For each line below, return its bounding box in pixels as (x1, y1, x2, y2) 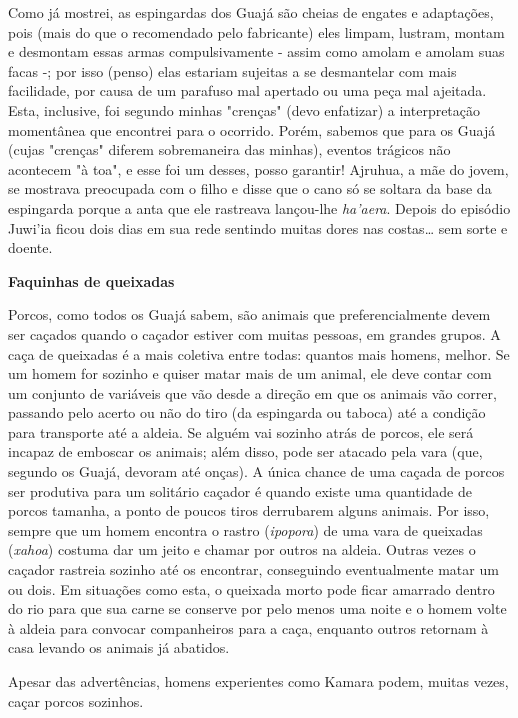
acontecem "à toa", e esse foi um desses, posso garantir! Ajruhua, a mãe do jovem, (8, 158, 509, 179)
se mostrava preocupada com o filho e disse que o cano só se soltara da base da (8, 178, 492, 199)
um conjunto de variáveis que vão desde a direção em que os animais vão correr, (8, 382, 497, 403)
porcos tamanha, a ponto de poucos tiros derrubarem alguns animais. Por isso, (8, 500, 490, 521)
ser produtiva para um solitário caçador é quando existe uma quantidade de (8, 480, 473, 501)
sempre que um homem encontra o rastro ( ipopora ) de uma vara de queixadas (8, 519, 483, 540)
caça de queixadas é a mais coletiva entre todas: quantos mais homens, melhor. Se (8, 343, 510, 364)
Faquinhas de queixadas (8, 270, 175, 291)
